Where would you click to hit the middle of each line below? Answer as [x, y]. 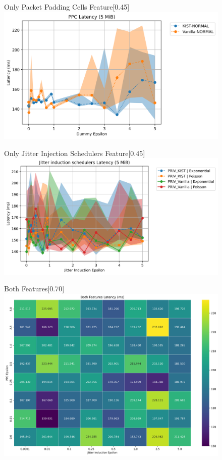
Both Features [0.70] [34, 289]
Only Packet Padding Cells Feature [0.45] [67, 7]
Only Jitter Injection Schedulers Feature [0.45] [75, 153]
